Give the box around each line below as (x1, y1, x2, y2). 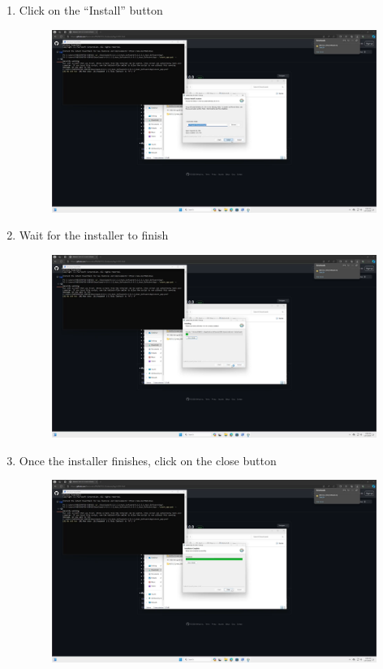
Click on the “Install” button (19, 2, 163, 18)
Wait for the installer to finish (19, 227, 169, 244)
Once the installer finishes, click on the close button (19, 451, 277, 468)
